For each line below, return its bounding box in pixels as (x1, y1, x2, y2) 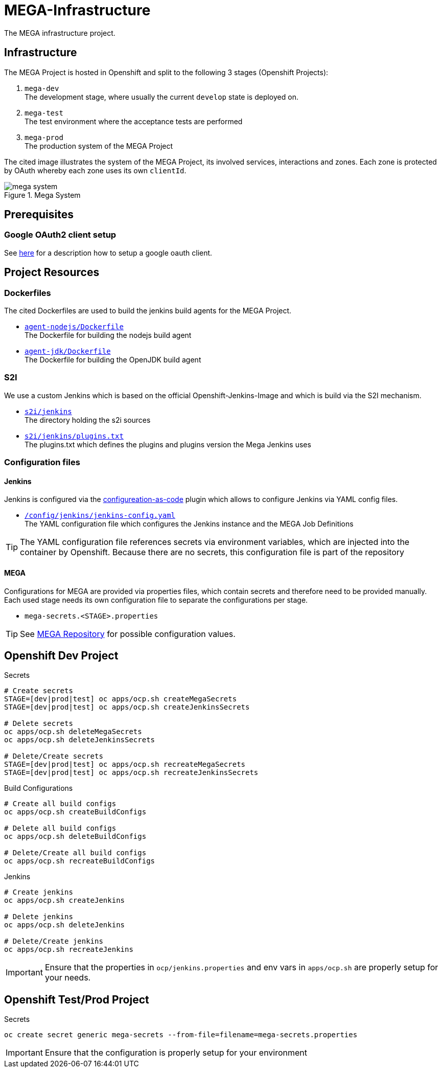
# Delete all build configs (4, 824, 117, 833)
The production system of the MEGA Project (25, 141, 173, 150)
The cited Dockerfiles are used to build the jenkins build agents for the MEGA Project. (4, 306, 292, 315)
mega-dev (25, 84, 59, 93)
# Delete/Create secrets (4, 752, 103, 761)
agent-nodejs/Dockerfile (25, 323, 124, 331)
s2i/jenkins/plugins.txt (25, 431, 124, 440)
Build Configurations (4, 784, 73, 793)
